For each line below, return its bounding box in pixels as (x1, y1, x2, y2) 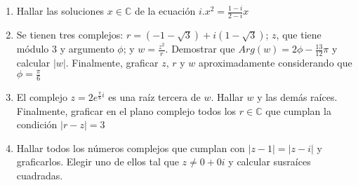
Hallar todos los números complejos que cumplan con (16, 140, 245, 155)
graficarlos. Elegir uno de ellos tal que (16, 154, 179, 169)
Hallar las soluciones (16, 4, 105, 18)
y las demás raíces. (257, 90, 338, 104)
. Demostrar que (165, 41, 235, 56)
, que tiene (276, 27, 321, 42)
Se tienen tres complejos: (16, 27, 124, 42)
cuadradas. (16, 168, 63, 183)
